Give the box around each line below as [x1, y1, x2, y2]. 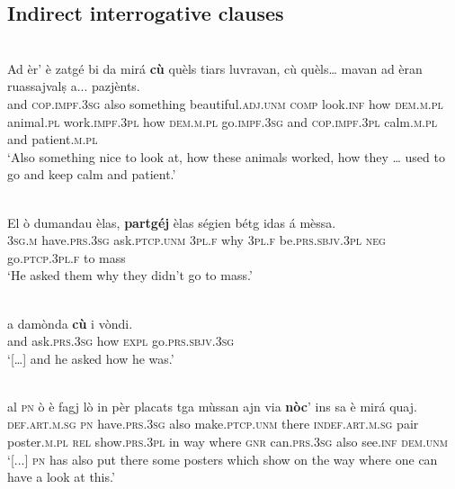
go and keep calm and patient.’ [7, 165, 176, 184]
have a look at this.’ [7, 467, 115, 486]
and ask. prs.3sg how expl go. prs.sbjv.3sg [7, 331, 235, 350]
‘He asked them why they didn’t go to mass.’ [7, 266, 253, 285]
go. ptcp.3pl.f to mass [7, 248, 126, 267]
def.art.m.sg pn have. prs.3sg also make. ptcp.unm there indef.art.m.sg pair [7, 414, 419, 433]
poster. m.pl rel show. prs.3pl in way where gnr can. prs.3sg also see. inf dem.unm [7, 432, 448, 451]
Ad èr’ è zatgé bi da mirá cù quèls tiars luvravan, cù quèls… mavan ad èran [7, 59, 423, 77]
